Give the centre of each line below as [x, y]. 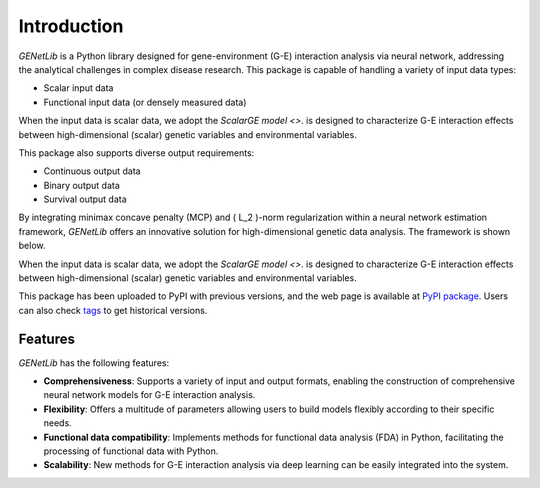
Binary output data [81, 185]
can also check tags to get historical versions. [113, 310]
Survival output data [85, 199]
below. [32, 246]
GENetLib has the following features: [94, 362]
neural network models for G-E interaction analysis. [149, 395]
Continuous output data [92, 171]
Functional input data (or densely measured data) [145, 102]
